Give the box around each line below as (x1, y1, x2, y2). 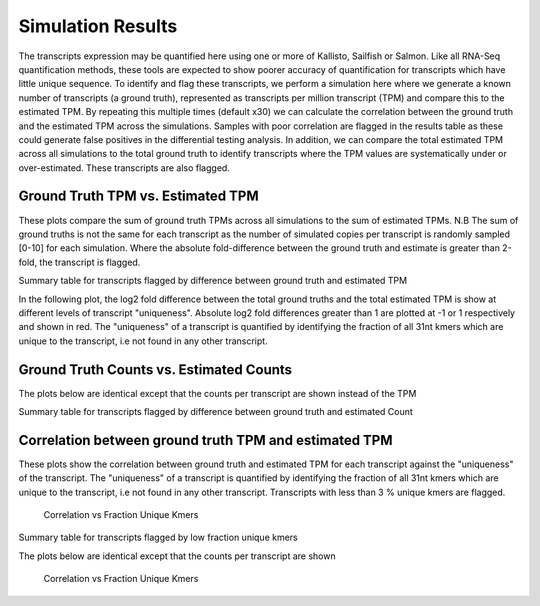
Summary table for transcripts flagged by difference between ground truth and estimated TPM (18, 275, 408, 287)
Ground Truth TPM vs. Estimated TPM (18, 188, 259, 205)
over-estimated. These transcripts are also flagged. (18, 161, 230, 174)
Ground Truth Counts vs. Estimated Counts (18, 361, 293, 378)
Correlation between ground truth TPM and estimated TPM (18, 431, 394, 449)
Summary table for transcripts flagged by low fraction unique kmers (18, 531, 299, 544)
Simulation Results (18, 15, 178, 37)
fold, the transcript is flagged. (18, 256, 141, 268)
